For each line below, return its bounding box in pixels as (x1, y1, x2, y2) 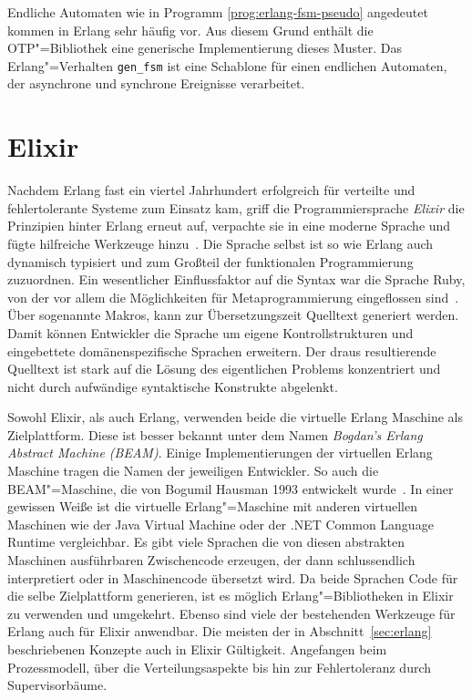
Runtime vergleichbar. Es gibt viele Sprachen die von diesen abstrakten (7, 532, 405, 551)
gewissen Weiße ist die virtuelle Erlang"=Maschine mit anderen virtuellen (7, 497, 418, 516)
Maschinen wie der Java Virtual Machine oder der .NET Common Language (7, 514, 434, 533)
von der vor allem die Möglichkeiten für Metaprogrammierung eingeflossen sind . (7, 287, 459, 306)
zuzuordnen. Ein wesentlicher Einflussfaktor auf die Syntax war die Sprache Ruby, (7, 270, 466, 289)
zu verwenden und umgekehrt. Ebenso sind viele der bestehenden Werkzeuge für (7, 603, 456, 623)
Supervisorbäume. (7, 675, 108, 695)
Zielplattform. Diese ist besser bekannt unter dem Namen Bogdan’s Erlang (7, 425, 423, 444)
